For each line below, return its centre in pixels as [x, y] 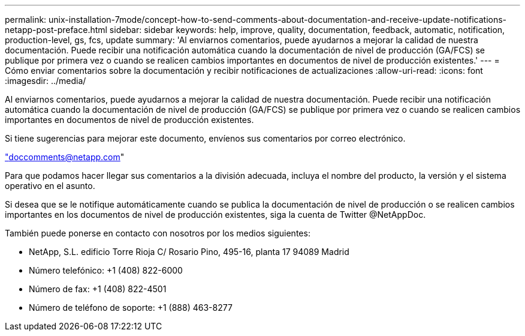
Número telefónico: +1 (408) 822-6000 [106, 270]
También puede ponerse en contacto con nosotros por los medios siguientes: [158, 233]
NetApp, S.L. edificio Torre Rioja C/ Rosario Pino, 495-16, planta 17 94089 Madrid [189, 252]
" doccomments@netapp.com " [65, 157]
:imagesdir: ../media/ [46, 81]
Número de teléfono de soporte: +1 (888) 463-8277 [131, 307]
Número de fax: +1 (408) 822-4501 [98, 289]
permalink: [26, 19]
